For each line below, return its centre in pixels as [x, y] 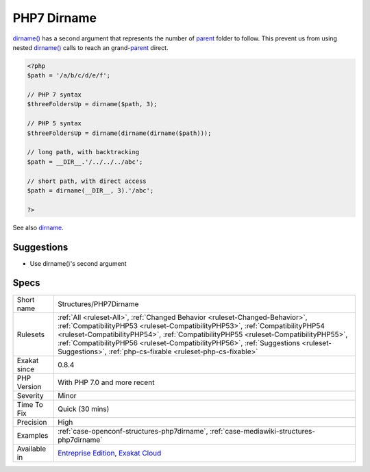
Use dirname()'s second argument [78, 263]
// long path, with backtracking [83, 152]
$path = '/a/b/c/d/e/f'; [69, 76]
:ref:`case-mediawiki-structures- [262, 431]
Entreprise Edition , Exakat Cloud [109, 453]
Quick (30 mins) [83, 409]
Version [29, 386]
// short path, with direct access [87, 181]
